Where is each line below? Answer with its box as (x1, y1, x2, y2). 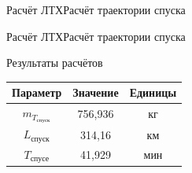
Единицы (129, 84, 177, 101)
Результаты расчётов (6, 54, 103, 71)
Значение (72, 84, 119, 101)
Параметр (12, 84, 62, 101)
